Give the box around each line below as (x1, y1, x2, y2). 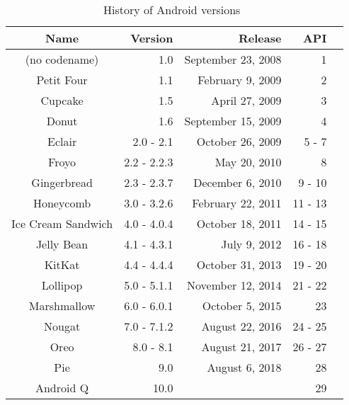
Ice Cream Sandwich (11, 215, 113, 232)
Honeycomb (33, 195, 91, 211)
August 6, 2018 (207, 359, 282, 375)
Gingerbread (31, 174, 93, 190)
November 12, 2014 (187, 277, 282, 293)
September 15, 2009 (184, 113, 282, 129)
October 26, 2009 (196, 133, 282, 149)
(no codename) (25, 51, 99, 67)
